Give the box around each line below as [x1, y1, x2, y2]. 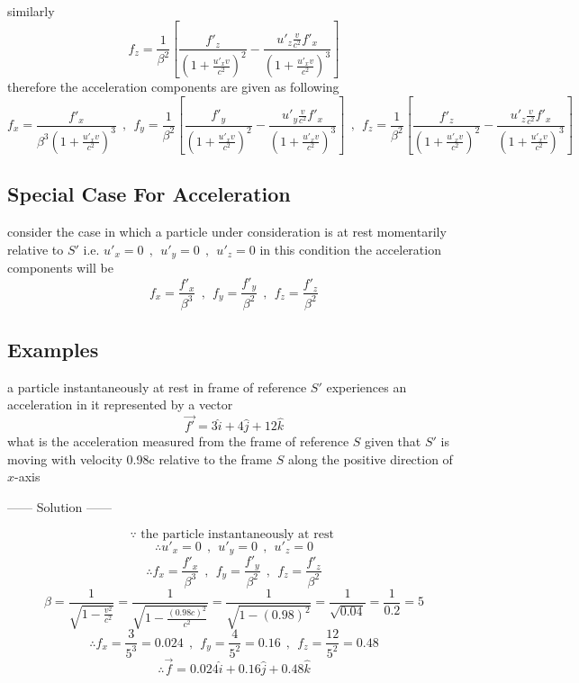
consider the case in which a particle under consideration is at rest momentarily [7, 222, 447, 241]
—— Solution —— [7, 498, 112, 516]
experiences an [326, 377, 407, 396]
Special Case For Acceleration [7, 180, 291, 208]
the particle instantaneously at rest [140, 527, 334, 541]
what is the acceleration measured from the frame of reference [7, 432, 349, 451]
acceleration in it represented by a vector [7, 395, 233, 414]
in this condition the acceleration [259, 239, 441, 258]
